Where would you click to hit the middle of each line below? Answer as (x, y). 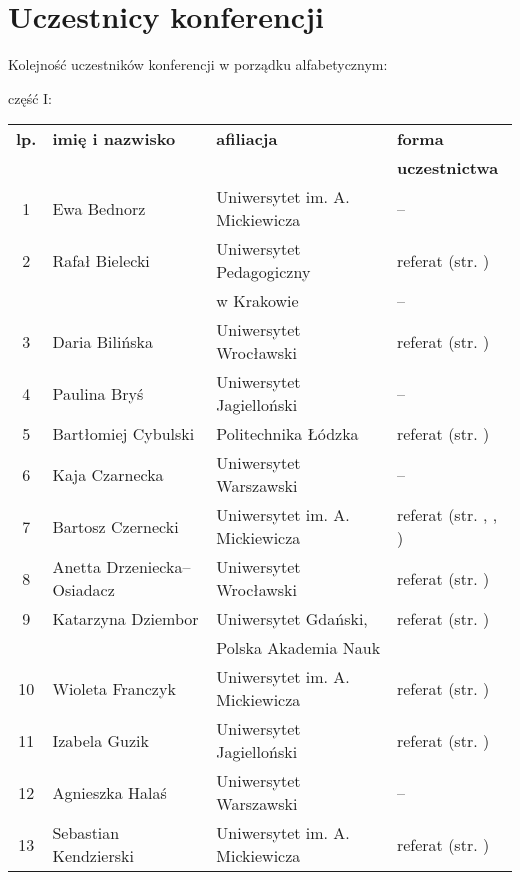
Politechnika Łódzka (287, 434)
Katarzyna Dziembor (125, 619)
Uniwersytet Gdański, (292, 619)
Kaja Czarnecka (108, 474)
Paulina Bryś (98, 393)
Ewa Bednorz (99, 208)
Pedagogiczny (263, 272)
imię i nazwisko (114, 139)
